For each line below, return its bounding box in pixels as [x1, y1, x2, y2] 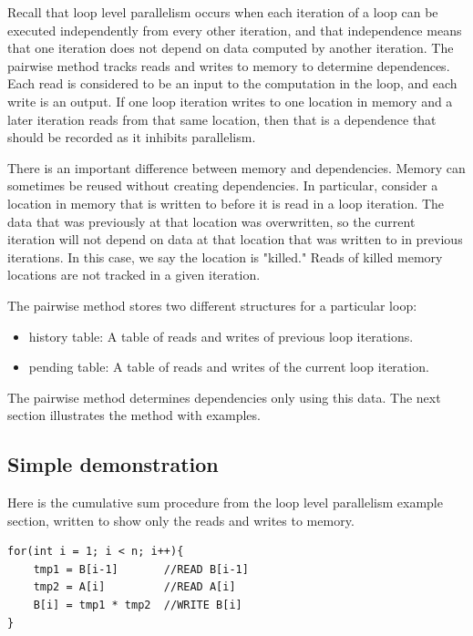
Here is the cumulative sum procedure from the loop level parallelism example [7, 493, 443, 512]
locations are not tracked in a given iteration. [7, 265, 261, 284]
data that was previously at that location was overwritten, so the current [7, 211, 416, 231]
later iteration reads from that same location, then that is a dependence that [7, 109, 437, 128]
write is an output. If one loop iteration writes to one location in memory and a [7, 91, 453, 110]
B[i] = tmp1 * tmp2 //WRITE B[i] [33, 599, 242, 612]
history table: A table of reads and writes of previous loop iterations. [28, 326, 414, 345]
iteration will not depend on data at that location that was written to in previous [7, 230, 463, 249]
